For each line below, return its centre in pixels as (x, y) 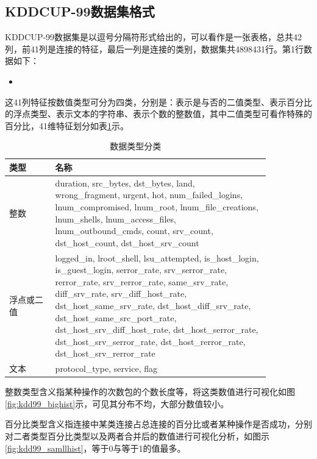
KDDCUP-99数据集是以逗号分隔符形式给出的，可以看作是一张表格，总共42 (154, 37)
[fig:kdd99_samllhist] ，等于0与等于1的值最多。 (95, 448)
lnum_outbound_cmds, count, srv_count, (134, 231)
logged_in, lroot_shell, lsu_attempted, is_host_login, (157, 258)
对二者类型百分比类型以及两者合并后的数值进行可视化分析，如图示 (137, 436)
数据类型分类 (136, 146)
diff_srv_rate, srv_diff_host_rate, (121, 294)
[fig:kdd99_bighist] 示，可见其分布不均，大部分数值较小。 (117, 403)
